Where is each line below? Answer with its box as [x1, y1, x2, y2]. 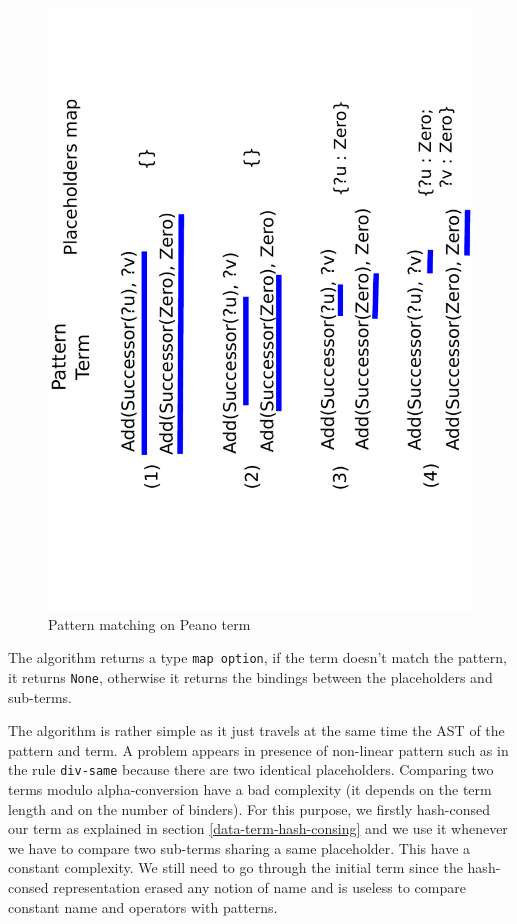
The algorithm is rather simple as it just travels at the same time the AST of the [8, 720, 505, 741]
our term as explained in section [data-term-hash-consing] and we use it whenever [8, 818, 508, 839]
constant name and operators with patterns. [8, 896, 278, 917]
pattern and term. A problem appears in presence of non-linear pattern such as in [8, 739, 509, 760]
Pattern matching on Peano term [48, 613, 251, 634]
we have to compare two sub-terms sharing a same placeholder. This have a [8, 837, 471, 858]
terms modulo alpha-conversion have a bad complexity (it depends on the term [8, 779, 492, 800]
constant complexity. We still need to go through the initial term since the [8, 857, 463, 878]
